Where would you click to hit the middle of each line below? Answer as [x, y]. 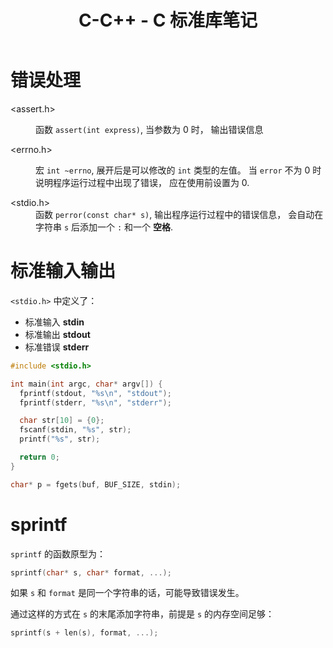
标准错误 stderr [57, 347]
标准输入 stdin [54, 322]
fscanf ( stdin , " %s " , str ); [75, 430]
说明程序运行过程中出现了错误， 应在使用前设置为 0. [142, 182]
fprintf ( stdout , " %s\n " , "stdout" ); [95, 393]
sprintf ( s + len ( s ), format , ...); [84, 633]
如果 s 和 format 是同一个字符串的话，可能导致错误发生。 [127, 593]
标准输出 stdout [57, 334]
